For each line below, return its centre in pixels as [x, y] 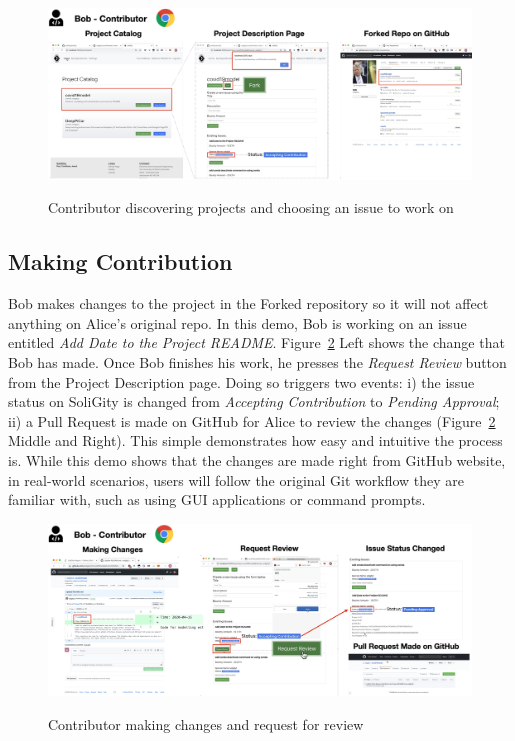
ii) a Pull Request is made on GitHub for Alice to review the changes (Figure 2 [252, 420]
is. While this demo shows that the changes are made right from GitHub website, [257, 459]
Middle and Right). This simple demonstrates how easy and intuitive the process [255, 440]
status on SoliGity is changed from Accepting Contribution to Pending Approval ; [254, 401]
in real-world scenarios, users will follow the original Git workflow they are [236, 479]
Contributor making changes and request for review [206, 724]
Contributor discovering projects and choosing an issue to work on [251, 207]
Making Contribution [120, 261]
